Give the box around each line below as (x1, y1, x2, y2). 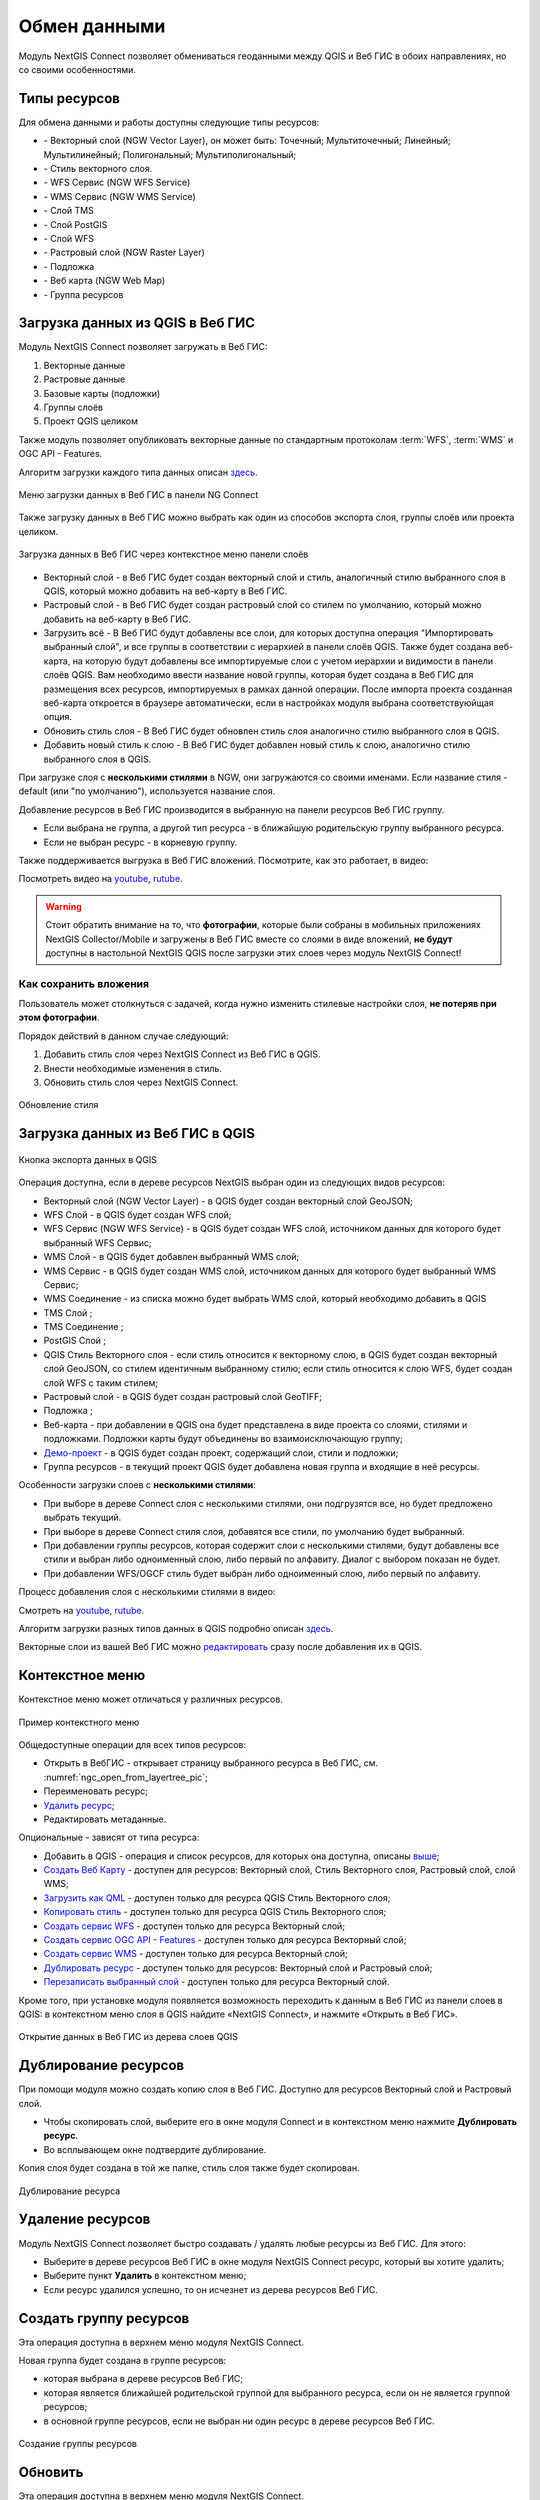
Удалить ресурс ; (43, 1799, 115, 1811)
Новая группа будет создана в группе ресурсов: (18, 2355, 227, 2367)
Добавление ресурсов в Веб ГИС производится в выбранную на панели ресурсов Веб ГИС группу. (18, 803, 445, 815)
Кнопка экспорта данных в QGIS (18, 1153, 157, 1165)
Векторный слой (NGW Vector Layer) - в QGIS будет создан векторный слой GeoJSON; (43, 1195, 414, 1207)
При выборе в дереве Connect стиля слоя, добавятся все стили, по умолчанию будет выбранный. (43, 1525, 465, 1537)
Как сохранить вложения (18, 976, 150, 990)
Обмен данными (18, 15, 166, 37)
